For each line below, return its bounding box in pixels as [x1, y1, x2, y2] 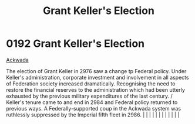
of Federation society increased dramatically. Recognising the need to [6, 80, 176, 87]
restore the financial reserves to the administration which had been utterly [6, 86, 185, 93]
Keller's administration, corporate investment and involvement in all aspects [6, 74, 189, 81]
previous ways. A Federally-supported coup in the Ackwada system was [6, 105, 181, 112]
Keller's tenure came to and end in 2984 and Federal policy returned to [6, 98, 178, 106]
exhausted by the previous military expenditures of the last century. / [6, 92, 173, 99]
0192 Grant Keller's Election [6, 37, 145, 50]
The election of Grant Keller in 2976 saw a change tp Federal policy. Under [6, 67, 187, 74]
